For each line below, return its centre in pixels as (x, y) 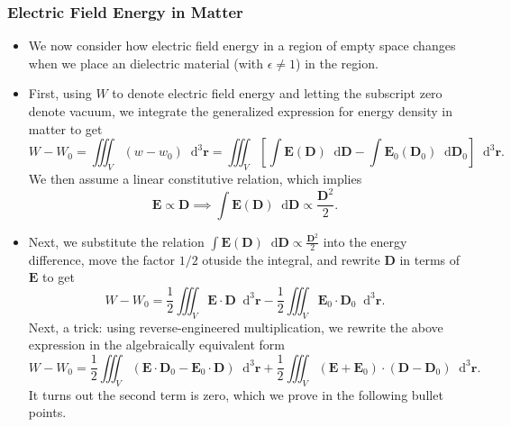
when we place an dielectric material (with (146, 63)
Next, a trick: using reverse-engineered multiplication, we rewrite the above (236, 327)
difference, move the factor (102, 259)
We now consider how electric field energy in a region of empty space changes (242, 45)
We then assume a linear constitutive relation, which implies (195, 178)
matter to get (65, 128)
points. (47, 412)
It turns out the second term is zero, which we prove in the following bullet (236, 394)
